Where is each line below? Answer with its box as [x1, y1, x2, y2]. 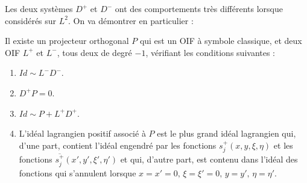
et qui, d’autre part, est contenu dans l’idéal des [120, 153, 298, 166]
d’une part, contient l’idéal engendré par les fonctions [19, 138, 217, 151]
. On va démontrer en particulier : [68, 14, 194, 26]
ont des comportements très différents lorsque [115, 2, 283, 14]
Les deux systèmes [5, 2, 73, 14]
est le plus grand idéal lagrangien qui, [157, 127, 296, 140]
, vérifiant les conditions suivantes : [145, 46, 276, 58]
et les [273, 138, 293, 151]
